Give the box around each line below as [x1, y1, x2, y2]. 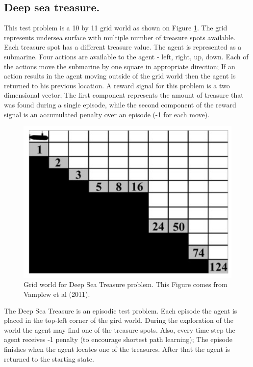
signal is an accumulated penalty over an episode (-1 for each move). [4, 109, 210, 119]
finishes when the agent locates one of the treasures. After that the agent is [4, 343, 230, 354]
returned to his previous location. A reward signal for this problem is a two [4, 80, 230, 90]
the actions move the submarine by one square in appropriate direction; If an [4, 61, 235, 71]
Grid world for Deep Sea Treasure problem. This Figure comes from [24, 279, 228, 289]
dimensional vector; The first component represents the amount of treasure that [4, 90, 244, 100]
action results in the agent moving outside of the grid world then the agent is [4, 71, 236, 81]
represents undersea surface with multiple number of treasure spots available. [4, 32, 236, 42]
